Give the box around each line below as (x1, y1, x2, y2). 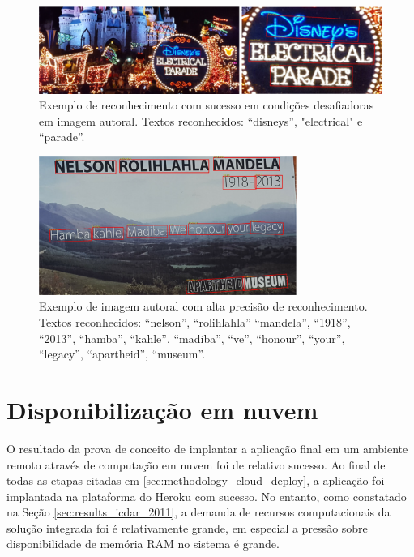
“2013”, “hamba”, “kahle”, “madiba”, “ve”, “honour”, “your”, (39, 329, 345, 346)
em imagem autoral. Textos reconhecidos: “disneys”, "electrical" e (39, 112, 363, 129)
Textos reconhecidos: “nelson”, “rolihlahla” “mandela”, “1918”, (39, 314, 351, 331)
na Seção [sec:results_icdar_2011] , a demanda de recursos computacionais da (6, 503, 391, 521)
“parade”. (39, 128, 85, 145)
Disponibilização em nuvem (6, 392, 318, 426)
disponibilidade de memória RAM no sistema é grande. (6, 535, 280, 552)
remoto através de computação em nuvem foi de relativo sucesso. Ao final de (6, 456, 386, 473)
